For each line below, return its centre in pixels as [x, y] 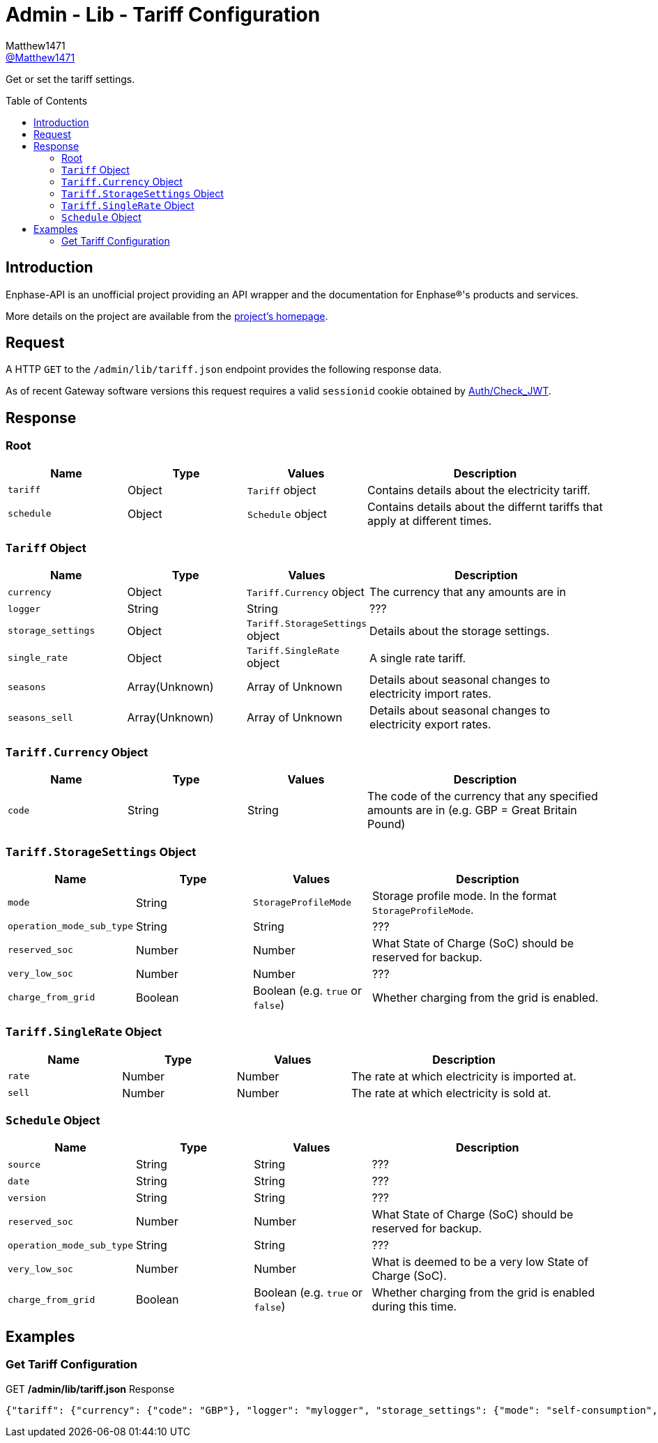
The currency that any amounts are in [468, 592]
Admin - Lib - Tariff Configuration [163, 15]
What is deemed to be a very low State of [480, 1262]
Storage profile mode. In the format [465, 895]
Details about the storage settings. [460, 631]
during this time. [414, 1307]
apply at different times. [430, 520]
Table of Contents [47, 100]
